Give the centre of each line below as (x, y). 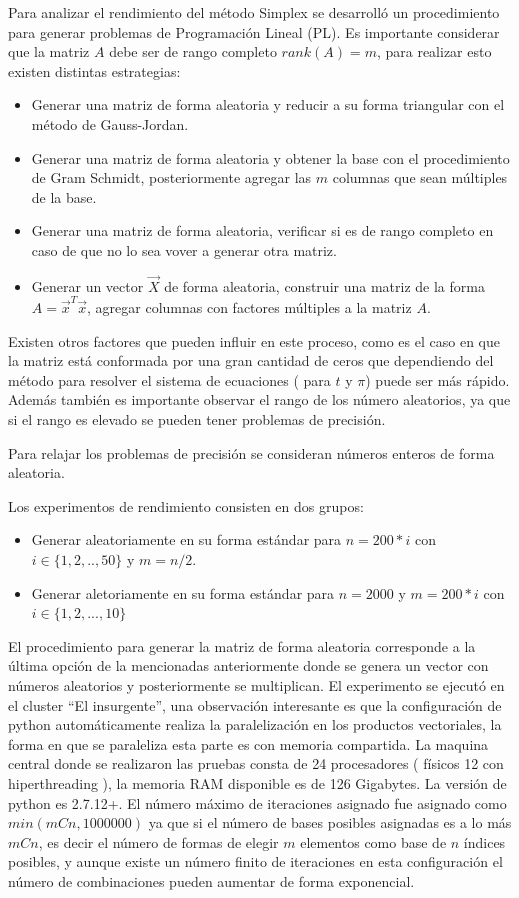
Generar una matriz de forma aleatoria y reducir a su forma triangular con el (268, 104)
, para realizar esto (434, 51)
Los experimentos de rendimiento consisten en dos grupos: (186, 505)
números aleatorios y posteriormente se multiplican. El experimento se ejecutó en (256, 684)
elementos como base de (373, 841)
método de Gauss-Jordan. (110, 123)
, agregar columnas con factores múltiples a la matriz (249, 307)
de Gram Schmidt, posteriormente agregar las (171, 177)
